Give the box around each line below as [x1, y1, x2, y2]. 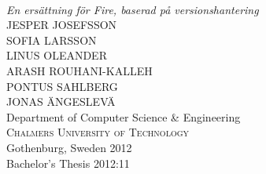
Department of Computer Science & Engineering [6, 108, 241, 125]
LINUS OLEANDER [6, 47, 107, 63]
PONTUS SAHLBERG [6, 78, 118, 94]
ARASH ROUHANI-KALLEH [6, 62, 153, 78]
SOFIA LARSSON [6, 31, 97, 48]
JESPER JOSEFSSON [6, 16, 117, 33]
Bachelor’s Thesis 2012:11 [6, 154, 130, 171]
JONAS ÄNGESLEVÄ [6, 93, 116, 110]
